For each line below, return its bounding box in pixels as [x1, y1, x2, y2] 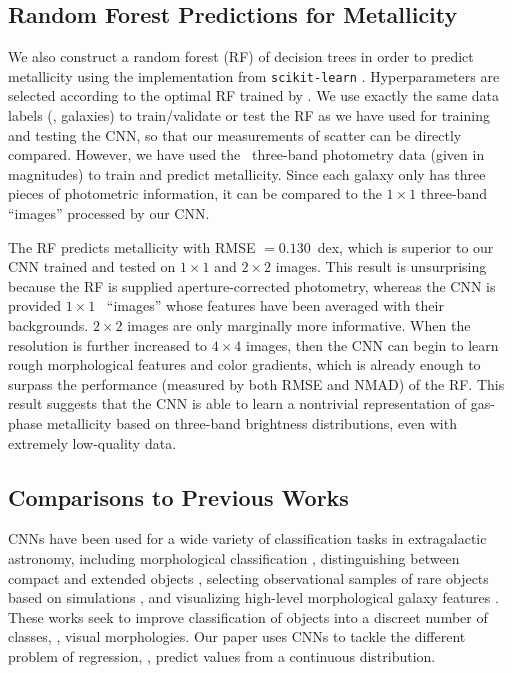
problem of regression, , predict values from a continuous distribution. [8, 645, 436, 666]
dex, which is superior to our [317, 236, 494, 257]
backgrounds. [8, 314, 89, 335]
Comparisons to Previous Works [8, 481, 349, 512]
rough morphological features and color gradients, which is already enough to [8, 354, 481, 375]
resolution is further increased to [8, 334, 208, 355]
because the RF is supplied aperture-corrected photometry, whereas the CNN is [8, 275, 496, 296]
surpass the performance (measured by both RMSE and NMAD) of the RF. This [8, 373, 505, 394]
